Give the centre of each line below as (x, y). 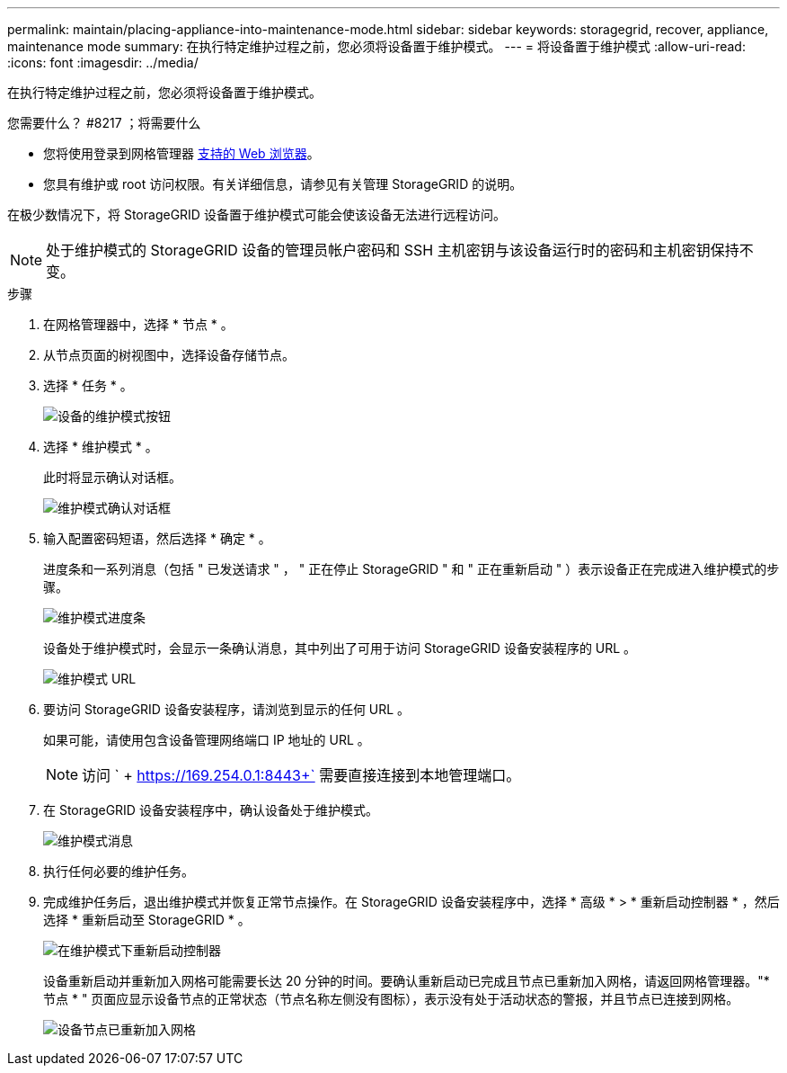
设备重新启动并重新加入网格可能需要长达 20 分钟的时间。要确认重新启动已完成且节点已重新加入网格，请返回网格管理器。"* (407, 981)
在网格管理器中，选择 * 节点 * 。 (138, 324)
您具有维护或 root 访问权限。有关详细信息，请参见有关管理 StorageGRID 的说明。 (283, 184)
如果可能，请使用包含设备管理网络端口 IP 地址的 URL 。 (207, 740)
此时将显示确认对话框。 (112, 477)
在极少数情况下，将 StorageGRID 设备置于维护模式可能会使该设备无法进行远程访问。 (256, 215)
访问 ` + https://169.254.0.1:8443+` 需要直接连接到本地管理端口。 (301, 775)
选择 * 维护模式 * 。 (101, 447)
